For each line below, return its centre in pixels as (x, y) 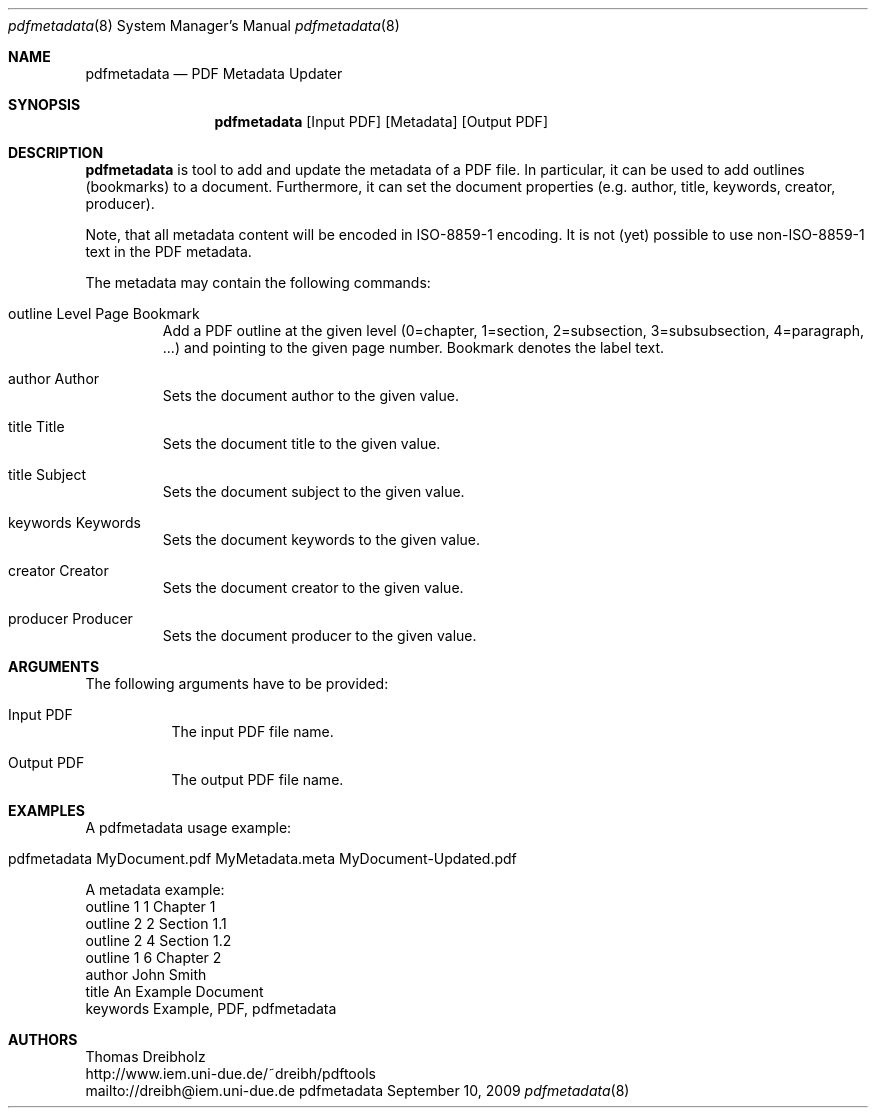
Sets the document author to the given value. (310, 395)
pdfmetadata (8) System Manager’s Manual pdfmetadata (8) (204, 25)
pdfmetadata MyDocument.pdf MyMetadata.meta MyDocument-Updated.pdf (262, 858)
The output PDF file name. (257, 779)
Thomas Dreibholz (145, 1056)
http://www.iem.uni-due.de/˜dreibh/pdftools (230, 1073)
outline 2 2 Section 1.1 (156, 923)
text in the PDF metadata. (168, 251)
